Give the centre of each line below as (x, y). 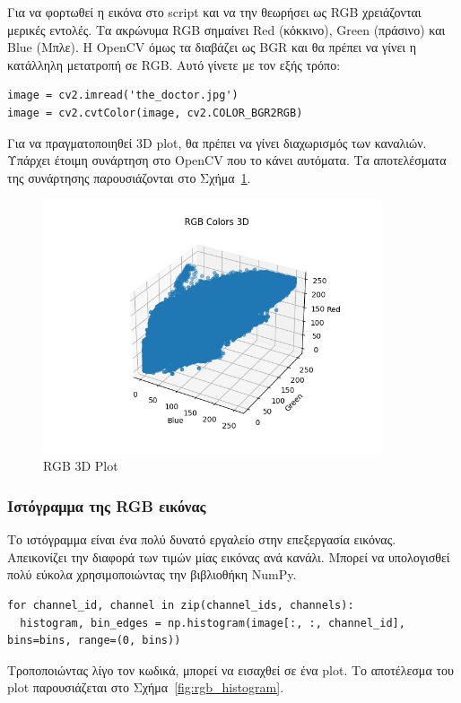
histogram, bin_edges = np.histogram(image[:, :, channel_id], (213, 623)
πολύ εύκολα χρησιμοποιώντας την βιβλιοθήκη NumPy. (152, 574)
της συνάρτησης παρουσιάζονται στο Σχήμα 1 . (129, 177)
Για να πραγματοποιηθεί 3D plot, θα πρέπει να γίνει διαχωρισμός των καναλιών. (217, 142)
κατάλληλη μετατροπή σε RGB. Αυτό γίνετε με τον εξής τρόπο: (174, 64)
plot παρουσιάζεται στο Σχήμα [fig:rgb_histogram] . (146, 687)
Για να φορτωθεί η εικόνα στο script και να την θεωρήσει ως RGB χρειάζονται (214, 12)
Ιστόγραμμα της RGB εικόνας (107, 505)
